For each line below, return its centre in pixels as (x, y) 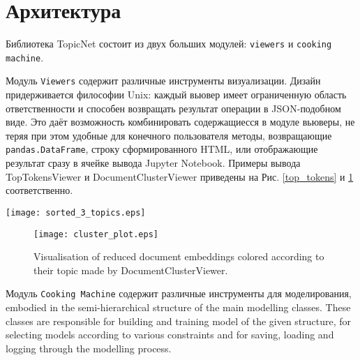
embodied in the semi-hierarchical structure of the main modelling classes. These (178, 307)
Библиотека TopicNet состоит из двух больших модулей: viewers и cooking (169, 44)
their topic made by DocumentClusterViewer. (131, 270)
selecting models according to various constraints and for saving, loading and (170, 335)
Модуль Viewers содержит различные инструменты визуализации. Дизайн (163, 81)
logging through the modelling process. (89, 348)
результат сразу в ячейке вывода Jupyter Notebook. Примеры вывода (153, 163)
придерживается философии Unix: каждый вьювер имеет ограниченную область (176, 95)
